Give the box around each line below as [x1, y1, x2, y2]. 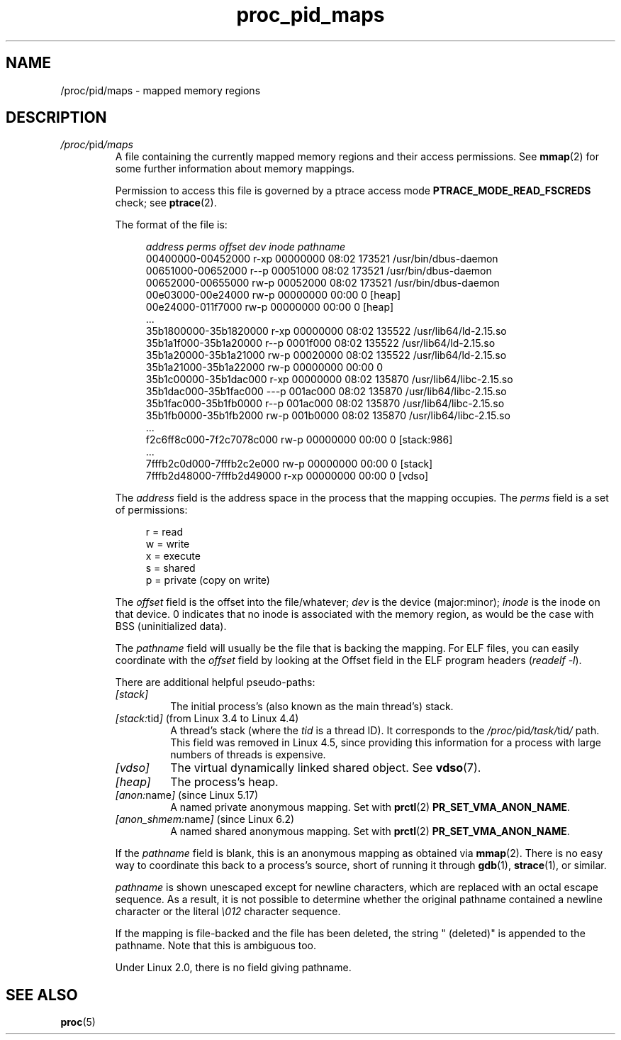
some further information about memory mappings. [115, 162, 355, 175]
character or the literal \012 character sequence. [115, 905, 341, 918]
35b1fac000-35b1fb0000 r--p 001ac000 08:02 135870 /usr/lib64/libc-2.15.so [145, 397, 505, 410]
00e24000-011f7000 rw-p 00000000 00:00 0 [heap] [145, 301, 393, 314]
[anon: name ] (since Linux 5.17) [115, 789, 259, 802]
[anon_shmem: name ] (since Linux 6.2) [115, 813, 295, 826]
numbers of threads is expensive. [170, 748, 326, 761]
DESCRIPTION [6, 109, 107, 127]
